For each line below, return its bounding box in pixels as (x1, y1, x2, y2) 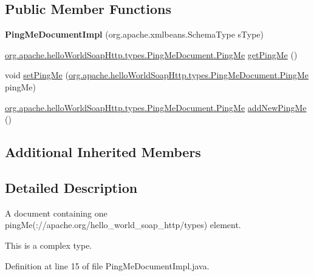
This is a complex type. (5, 238, 92, 251)
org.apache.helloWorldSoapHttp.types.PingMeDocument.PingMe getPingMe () (5, 48, 298, 61)
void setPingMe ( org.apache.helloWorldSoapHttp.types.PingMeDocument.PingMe (5, 69, 309, 81)
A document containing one (5, 206, 108, 219)
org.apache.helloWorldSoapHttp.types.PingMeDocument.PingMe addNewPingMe (5, 101, 307, 113)
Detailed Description (5, 178, 138, 197)
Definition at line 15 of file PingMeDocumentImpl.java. (5, 259, 210, 272)
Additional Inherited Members (5, 143, 201, 161)
